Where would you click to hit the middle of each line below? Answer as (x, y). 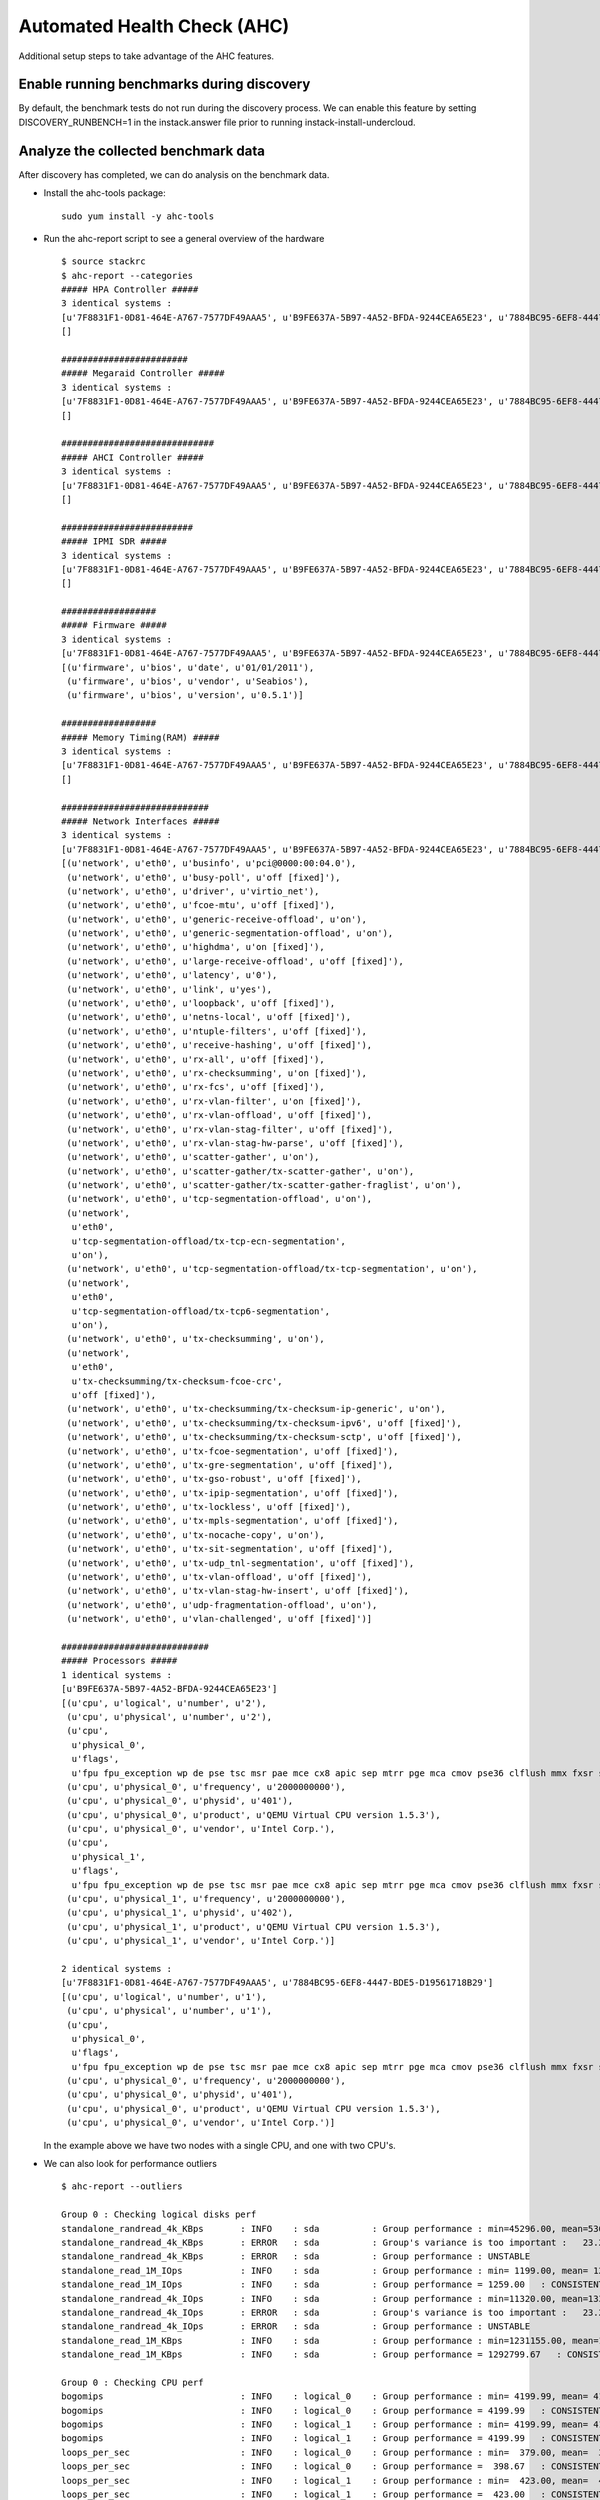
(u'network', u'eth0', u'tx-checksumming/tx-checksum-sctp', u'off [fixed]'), (264, 1437)
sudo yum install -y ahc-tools (138, 216)
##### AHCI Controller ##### (132, 457)
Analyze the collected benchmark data (141, 150)
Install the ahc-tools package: (105, 193)
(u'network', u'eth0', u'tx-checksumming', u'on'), (195, 1339)
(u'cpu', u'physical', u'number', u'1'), (169, 2011)
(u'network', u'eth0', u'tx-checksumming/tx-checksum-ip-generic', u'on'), (256, 1409)
